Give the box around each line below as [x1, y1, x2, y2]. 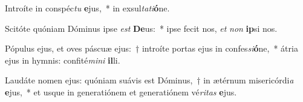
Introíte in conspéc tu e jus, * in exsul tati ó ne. [5, 2, 170, 14]
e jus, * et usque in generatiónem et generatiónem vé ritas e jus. [5, 85, 237, 98]
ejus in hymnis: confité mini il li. [5, 53, 120, 66]
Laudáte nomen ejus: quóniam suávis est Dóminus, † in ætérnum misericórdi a [5, 74, 294, 86]
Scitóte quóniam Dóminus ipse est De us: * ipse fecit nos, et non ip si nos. [5, 22, 278, 34]
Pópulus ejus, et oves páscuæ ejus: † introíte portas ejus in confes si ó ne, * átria [5, 42, 298, 55]
